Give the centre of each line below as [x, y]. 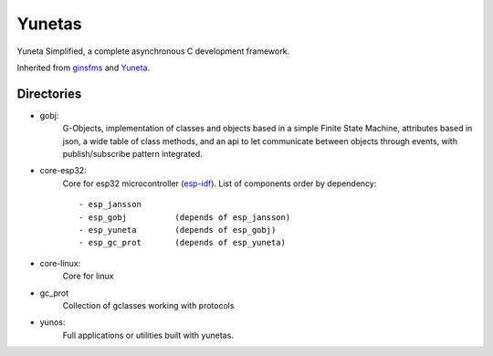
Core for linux [88, 276]
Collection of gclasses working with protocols [148, 305]
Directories [49, 94]
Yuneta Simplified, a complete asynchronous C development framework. [153, 51]
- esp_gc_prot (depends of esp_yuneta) [183, 243]
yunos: [52, 322]
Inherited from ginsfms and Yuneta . [84, 68]
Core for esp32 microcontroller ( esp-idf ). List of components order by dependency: [220, 183]
